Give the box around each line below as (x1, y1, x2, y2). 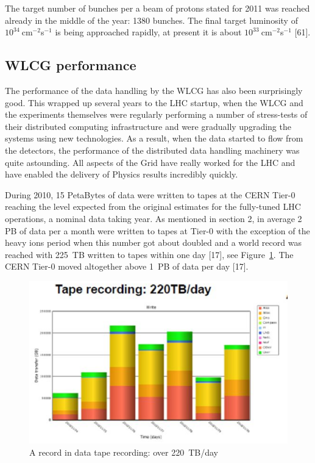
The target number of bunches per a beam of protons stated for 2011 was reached (5, 2, 310, 14)
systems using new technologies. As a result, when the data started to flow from (5, 132, 303, 145)
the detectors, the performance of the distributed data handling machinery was (5, 143, 300, 156)
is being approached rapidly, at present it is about (55, 26, 242, 38)
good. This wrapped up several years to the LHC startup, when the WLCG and (5, 96, 303, 109)
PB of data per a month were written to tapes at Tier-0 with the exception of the (5, 224, 310, 237)
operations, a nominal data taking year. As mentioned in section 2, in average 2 (5, 212, 302, 224)
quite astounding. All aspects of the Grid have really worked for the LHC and (5, 156, 296, 168)
